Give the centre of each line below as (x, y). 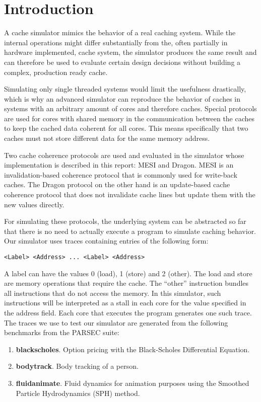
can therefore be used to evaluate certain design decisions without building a (122, 62)
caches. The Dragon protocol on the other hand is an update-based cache (117, 184)
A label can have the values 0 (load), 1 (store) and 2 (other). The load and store (128, 273)
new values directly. (34, 204)
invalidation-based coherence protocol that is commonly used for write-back (121, 174)
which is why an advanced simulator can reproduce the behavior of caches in (122, 98)
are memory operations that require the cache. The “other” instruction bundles (126, 283)
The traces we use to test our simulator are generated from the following (116, 322)
